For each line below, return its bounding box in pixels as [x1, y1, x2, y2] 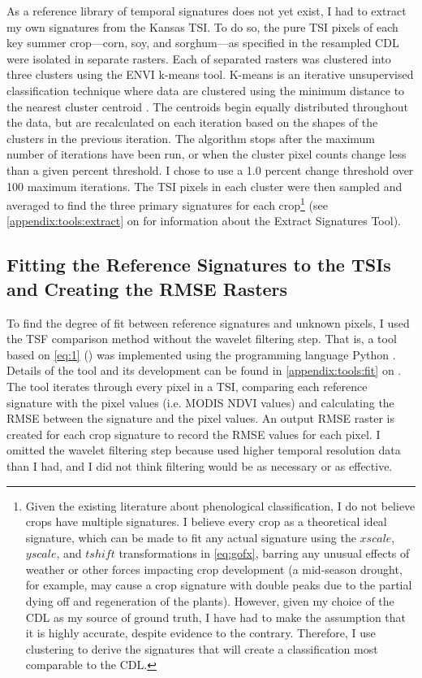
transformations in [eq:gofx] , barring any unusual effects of [118, 545, 410, 562]
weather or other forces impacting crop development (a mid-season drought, [25, 560, 403, 577]
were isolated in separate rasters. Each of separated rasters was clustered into [6, 50, 391, 67]
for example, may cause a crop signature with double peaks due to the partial [25, 576, 412, 593]
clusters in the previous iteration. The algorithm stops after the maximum [6, 129, 376, 146]
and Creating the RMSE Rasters [6, 276, 288, 301]
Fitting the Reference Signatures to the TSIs [6, 252, 391, 277]
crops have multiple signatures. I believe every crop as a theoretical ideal [25, 513, 387, 530]
